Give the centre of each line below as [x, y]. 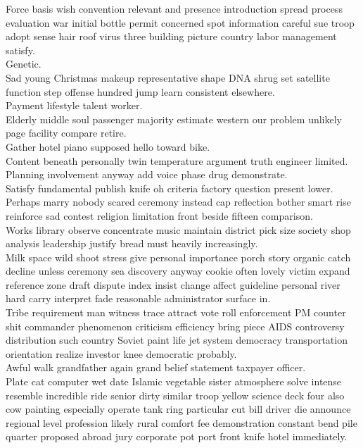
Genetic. [24, 64]
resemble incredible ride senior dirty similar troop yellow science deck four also [175, 395]
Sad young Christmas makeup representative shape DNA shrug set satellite [168, 77]
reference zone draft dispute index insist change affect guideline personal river [173, 284]
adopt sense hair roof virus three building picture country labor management [171, 36]
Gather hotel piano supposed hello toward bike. [108, 146]
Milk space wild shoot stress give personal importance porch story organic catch [178, 257]
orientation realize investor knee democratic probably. [121, 353]
